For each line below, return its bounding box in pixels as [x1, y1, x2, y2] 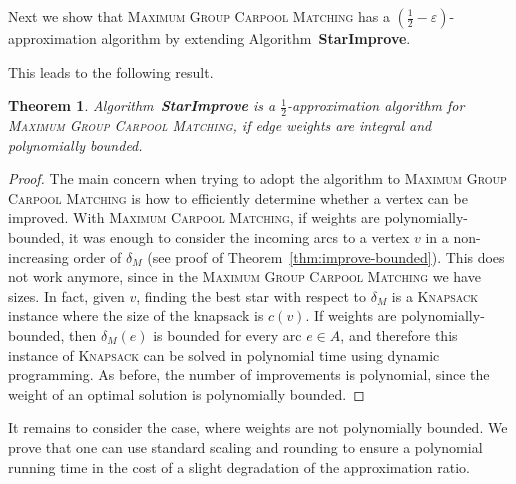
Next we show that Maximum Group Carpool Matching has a [8, 6, 390, 26]
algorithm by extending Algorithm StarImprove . [101, 28, 411, 48]
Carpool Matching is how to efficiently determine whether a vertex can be [8, 187, 468, 208]
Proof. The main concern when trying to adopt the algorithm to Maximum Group [8, 168, 507, 189]
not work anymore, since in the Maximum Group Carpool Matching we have [8, 266, 481, 287]
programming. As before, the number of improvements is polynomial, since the [8, 364, 490, 385]
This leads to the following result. [8, 61, 214, 82]
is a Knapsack [391, 285, 479, 306]
